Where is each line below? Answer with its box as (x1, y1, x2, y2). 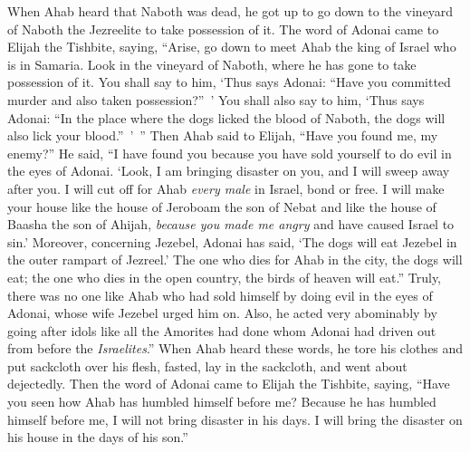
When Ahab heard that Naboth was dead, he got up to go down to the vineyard (7, 2, 454, 20)
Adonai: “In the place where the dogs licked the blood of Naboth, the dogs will (7, 108, 446, 127)
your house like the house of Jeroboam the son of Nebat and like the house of (7, 197, 436, 216)
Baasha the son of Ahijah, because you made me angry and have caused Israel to (7, 215, 455, 234)
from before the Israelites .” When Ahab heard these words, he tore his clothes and (7, 339, 464, 358)
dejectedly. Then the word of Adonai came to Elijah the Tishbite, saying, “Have (7, 374, 450, 393)
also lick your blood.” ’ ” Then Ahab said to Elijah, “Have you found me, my (7, 126, 438, 145)
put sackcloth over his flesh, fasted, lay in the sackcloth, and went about (7, 356, 408, 375)
